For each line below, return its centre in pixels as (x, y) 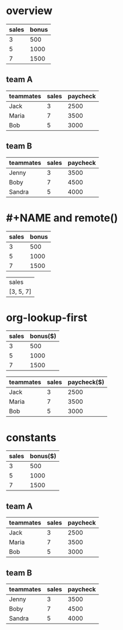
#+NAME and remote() (62, 218)
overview (29, 11)
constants (31, 437)
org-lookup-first (47, 318)
